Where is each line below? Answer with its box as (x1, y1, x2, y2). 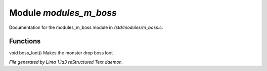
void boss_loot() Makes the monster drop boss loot (9, 50, 113, 56)
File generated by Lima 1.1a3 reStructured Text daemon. (9, 59, 123, 65)
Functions (9, 37, 41, 46)
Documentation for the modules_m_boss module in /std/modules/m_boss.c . (9, 24, 163, 30)
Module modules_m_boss (9, 7, 117, 18)
